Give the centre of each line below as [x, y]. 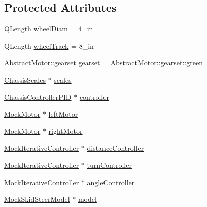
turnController [109, 165]
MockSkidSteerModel [37, 199]
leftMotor [63, 114]
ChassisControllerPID [38, 97]
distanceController [115, 148]
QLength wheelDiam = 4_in [49, 29]
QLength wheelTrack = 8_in [49, 45]
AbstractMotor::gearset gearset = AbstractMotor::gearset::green [103, 63]
